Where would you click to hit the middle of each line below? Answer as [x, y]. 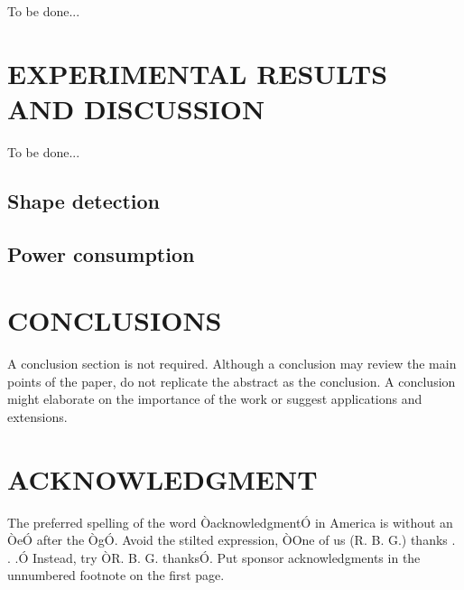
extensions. [37, 416]
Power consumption [101, 253]
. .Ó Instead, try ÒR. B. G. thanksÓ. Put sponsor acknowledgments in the [214, 557]
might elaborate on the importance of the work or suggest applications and [215, 399]
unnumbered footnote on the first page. [116, 575]
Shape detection [84, 200]
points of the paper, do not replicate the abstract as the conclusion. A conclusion [232, 381]
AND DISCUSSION [136, 108]
